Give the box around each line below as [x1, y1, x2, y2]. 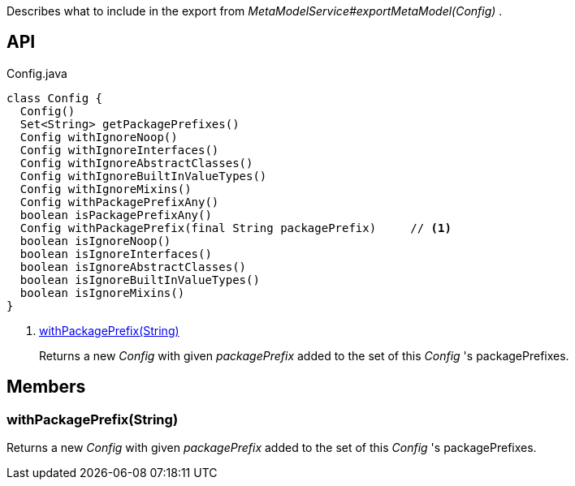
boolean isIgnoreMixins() [19, 286, 185, 299]
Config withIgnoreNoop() [19, 130, 178, 144]
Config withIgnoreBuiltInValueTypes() [19, 169, 267, 183]
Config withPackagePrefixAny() [19, 195, 219, 209]
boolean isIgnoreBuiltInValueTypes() [19, 273, 260, 286]
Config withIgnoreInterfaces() [19, 143, 219, 157]
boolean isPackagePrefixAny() [19, 208, 212, 221]
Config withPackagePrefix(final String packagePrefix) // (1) [19, 221, 452, 234]
